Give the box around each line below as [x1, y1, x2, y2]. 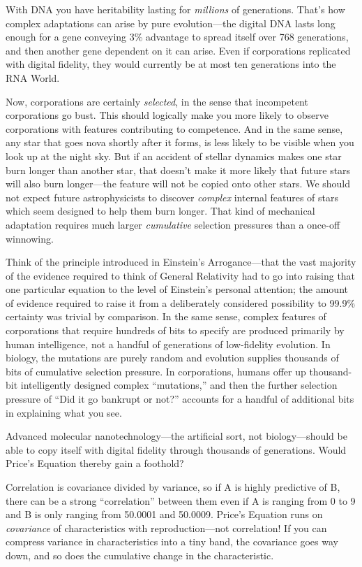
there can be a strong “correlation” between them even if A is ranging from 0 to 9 [6, 493, 356, 508]
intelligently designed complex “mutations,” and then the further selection [20, 378, 338, 392]
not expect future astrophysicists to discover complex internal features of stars [6, 189, 339, 204]
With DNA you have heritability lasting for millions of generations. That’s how [6, 2, 345, 16]
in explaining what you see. [6, 405, 122, 419]
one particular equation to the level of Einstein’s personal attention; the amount [6, 282, 348, 296]
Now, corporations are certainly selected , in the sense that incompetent [6, 94, 308, 108]
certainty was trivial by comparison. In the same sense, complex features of [6, 309, 326, 324]
